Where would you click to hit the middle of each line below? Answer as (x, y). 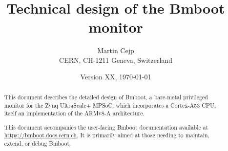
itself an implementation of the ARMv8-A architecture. (74, 113)
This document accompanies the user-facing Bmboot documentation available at (106, 127)
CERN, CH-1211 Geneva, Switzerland (116, 60)
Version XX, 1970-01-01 (116, 76)
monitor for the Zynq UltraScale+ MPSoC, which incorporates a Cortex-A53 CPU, (110, 105)
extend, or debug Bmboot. (38, 143)
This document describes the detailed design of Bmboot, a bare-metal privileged (106, 97)
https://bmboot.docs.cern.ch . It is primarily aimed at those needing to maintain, (107, 135)
